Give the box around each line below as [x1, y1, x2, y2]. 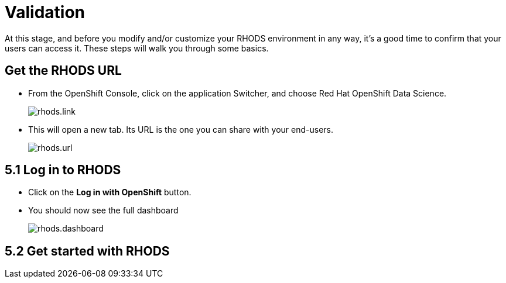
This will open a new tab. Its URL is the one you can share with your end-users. [28, 124, 333, 134]
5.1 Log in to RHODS [5, 163, 121, 178]
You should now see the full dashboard [28, 205, 179, 216]
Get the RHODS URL [5, 63, 122, 78]
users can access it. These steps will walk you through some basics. [5, 43, 269, 53]
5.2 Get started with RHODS [5, 243, 170, 258]
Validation [5, 2, 86, 22]
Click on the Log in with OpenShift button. [28, 187, 192, 198]
